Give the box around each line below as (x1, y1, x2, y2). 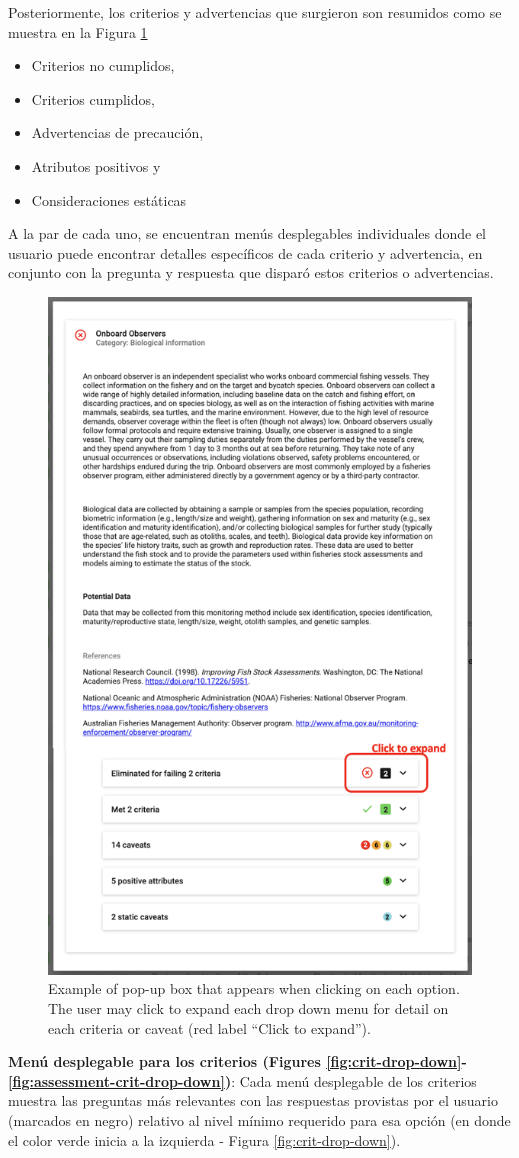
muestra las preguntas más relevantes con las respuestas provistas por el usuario (8, 1090, 498, 1111)
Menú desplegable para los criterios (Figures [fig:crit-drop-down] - (8, 1051, 467, 1072)
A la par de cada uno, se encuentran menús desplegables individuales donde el (8, 223, 487, 244)
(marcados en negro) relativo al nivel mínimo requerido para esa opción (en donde (8, 1110, 511, 1131)
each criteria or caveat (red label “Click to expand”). (48, 1017, 371, 1038)
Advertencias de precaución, (31, 122, 204, 143)
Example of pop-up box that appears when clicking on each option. (48, 978, 460, 999)
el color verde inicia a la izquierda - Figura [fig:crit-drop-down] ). (8, 1129, 401, 1150)
